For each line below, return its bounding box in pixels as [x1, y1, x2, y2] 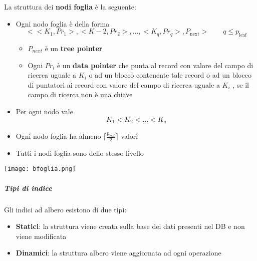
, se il [232, 79, 249, 90]
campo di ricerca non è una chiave [28, 89, 133, 100]
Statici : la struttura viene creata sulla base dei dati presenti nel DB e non [16, 221, 245, 231]
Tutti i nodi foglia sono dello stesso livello [16, 147, 144, 158]
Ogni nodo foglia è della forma [16, 18, 110, 29]
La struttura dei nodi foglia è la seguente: [4, 2, 136, 12]
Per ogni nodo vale [16, 106, 73, 116]
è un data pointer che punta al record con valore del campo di [57, 60, 253, 70]
